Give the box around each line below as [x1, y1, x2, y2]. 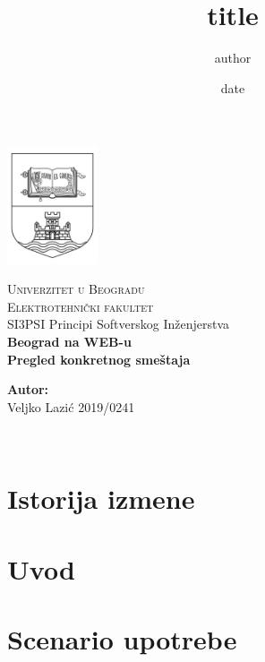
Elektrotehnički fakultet [7, 297, 154, 315]
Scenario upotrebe [7, 620, 237, 657]
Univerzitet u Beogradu [7, 279, 145, 298]
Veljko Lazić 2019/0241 [7, 397, 135, 416]
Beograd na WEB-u [7, 332, 132, 351]
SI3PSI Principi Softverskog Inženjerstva [7, 314, 230, 333]
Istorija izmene [7, 480, 195, 517]
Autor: [7, 380, 49, 399]
